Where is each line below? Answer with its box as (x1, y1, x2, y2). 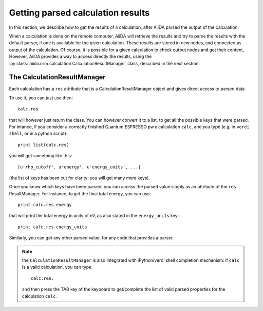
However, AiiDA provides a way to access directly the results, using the (9, 54, 152, 59)
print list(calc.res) (18, 142, 69, 147)
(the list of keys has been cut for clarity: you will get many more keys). (9, 175, 150, 181)
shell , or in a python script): (9, 130, 68, 136)
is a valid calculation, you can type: (22, 264, 93, 270)
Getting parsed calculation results (9, 7, 150, 18)
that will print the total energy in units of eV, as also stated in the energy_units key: (9, 213, 179, 219)
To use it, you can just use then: (9, 95, 73, 101)
